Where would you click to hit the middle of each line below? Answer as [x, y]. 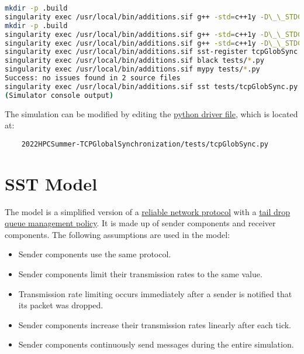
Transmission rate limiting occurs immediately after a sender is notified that [155, 293]
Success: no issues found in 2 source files [93, 78]
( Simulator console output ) [59, 95]
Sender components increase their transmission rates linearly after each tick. [155, 324]
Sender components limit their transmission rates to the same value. [140, 273]
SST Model [51, 183]
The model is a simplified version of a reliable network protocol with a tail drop [148, 211]
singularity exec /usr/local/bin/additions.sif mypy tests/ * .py [132, 69]
